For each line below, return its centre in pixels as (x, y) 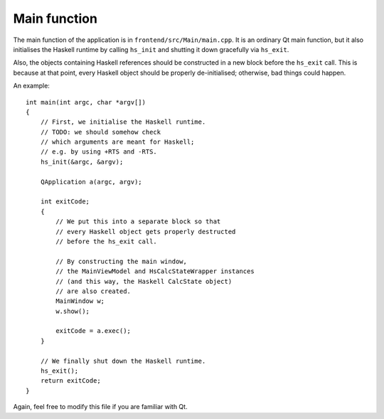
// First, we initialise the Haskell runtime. (123, 122)
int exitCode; (65, 202)
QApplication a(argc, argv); (91, 182)
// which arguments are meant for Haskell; (117, 142)
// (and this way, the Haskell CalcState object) (144, 281)
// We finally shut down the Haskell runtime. (123, 361)
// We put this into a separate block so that (138, 222)
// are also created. (94, 291)
